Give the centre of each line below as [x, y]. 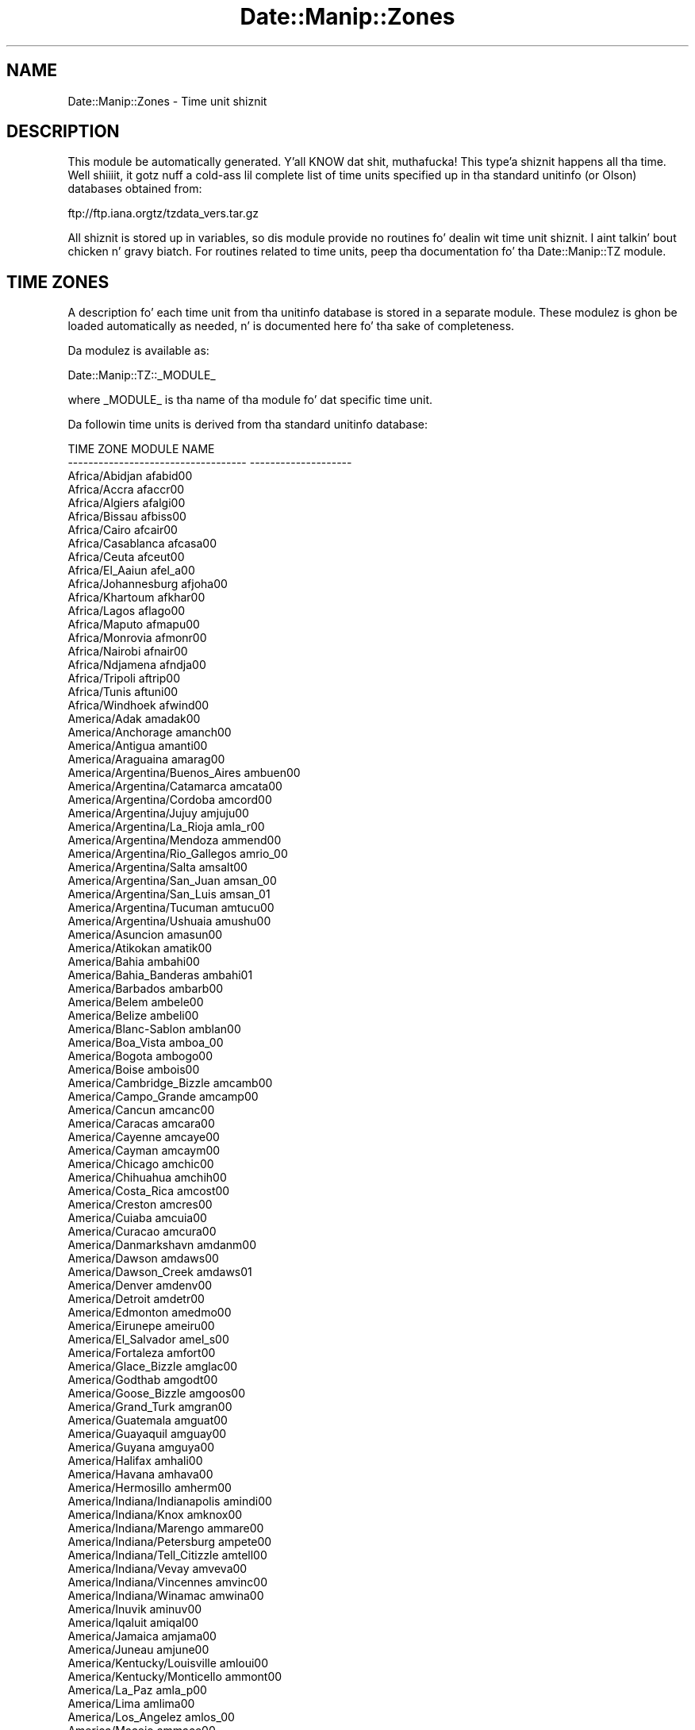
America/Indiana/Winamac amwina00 [166, 1596]
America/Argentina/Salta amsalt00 [157, 867]
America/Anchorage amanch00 [150, 732]
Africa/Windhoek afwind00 [138, 705]
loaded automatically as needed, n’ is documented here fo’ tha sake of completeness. [291, 326]
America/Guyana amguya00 [141, 1447]
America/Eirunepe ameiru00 [141, 1326]
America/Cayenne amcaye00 [144, 1137]
